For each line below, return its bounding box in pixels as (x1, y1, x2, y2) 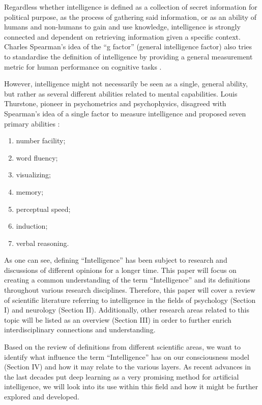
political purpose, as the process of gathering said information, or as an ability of (4, 11, 257, 22)
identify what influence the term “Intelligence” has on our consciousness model (4, 351, 249, 362)
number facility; (16, 135, 66, 146)
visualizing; (16, 169, 51, 180)
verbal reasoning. (16, 237, 69, 248)
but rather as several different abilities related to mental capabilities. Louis (4, 88, 238, 99)
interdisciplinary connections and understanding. (4, 324, 156, 335)
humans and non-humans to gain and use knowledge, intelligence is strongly (4, 21, 241, 32)
